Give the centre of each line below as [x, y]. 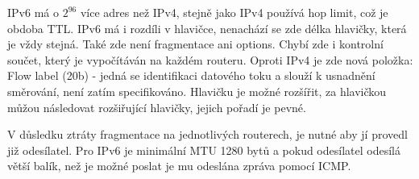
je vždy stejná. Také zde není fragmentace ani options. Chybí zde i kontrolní [195, 44]
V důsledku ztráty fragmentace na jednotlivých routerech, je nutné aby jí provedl [207, 134]
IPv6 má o [33, 12]
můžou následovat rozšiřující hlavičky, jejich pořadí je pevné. [157, 107]
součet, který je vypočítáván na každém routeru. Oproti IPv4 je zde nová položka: [210, 59]
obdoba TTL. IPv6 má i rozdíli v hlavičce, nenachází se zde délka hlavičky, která [207, 28]
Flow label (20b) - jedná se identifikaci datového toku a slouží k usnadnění [191, 75]
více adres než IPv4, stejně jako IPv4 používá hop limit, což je [234, 12]
